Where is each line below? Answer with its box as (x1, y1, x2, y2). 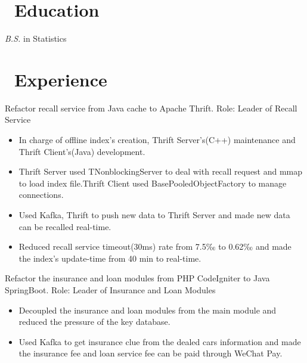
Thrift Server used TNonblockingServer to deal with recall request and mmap (18, 165, 303, 178)
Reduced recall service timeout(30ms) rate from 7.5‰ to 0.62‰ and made (18, 240, 292, 253)
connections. (18, 188, 64, 201)
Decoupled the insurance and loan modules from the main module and (18, 303, 277, 316)
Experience (14, 67, 107, 91)
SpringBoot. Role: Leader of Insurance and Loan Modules (5, 283, 216, 296)
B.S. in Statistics (5, 32, 67, 45)
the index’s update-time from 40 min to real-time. (18, 252, 201, 264)
